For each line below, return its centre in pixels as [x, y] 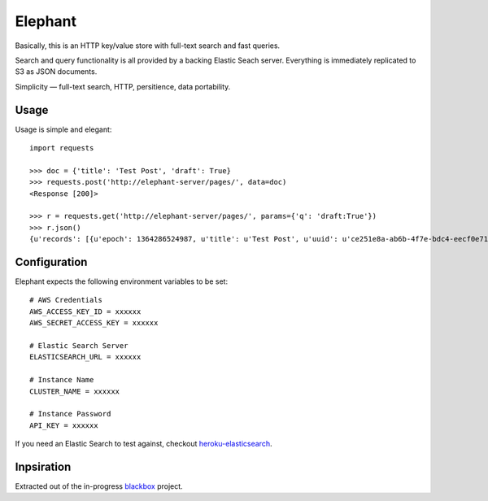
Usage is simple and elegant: [63, 129]
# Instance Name [62, 380]
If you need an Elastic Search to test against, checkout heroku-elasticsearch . [144, 444]
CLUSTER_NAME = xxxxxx [75, 391]
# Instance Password [70, 414]
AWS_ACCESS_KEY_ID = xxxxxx [85, 311]
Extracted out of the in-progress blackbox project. [99, 486]
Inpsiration [43, 466]
